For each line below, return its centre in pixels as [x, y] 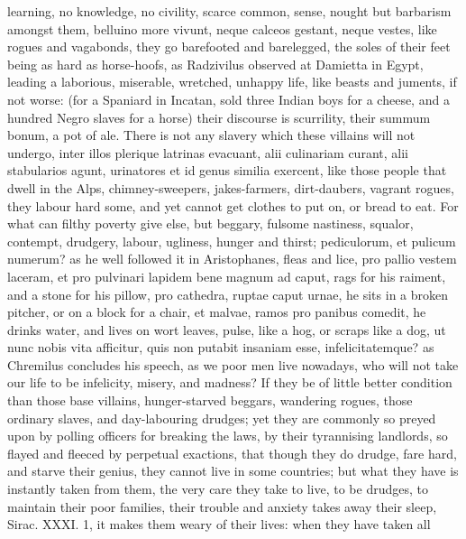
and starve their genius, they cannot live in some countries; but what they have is [233, 471]
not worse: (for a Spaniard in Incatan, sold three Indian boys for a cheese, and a [228, 99]
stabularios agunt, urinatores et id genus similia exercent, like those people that [227, 170]
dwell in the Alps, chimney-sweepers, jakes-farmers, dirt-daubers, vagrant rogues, [231, 187]
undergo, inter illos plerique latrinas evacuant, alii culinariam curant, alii [208, 152]
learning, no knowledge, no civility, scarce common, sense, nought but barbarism [229, 11]
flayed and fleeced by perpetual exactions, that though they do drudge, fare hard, [232, 453]
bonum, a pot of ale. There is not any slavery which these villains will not [211, 135]
